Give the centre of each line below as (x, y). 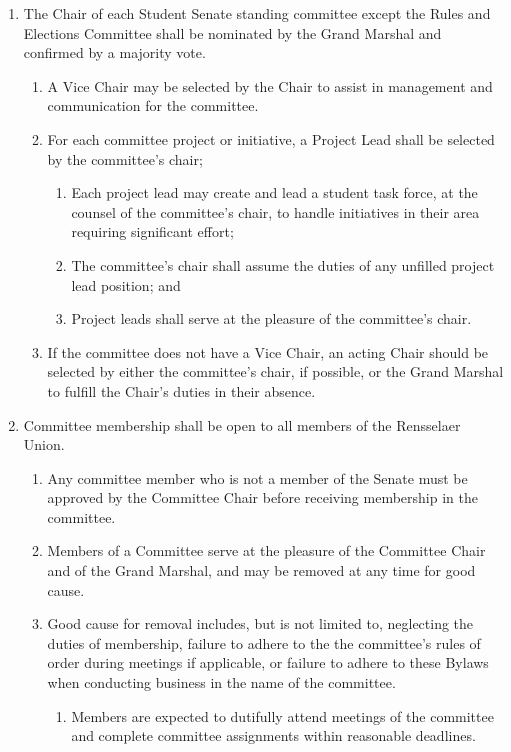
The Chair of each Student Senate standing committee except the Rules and (257, 13)
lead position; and (126, 284)
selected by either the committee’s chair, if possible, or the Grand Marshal (275, 371)
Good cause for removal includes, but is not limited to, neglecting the (260, 623)
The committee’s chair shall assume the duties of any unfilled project (283, 264)
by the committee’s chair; (125, 158)
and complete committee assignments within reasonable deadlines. (273, 735)
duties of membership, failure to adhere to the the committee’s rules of (264, 642)
